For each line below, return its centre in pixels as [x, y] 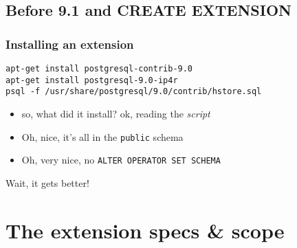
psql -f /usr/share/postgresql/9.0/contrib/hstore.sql [134, 92]
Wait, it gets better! [47, 182]
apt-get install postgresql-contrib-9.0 [99, 69]
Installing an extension [70, 44]
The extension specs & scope [145, 230]
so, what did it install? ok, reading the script [116, 113]
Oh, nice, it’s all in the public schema [102, 136]
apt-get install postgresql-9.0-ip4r [92, 80]
